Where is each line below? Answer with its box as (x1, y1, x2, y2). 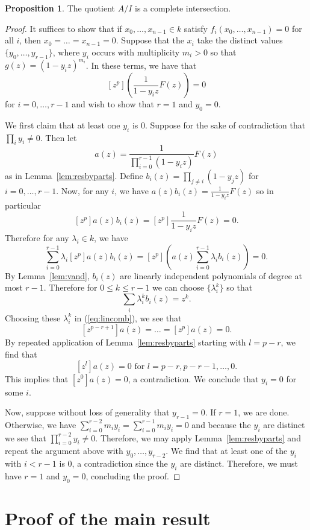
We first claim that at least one (5, 118, 120, 131)
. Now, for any (56, 184, 109, 197)
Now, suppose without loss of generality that (5, 406, 170, 418)
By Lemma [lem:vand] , (5, 269, 90, 282)
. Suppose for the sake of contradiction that (144, 118, 306, 131)
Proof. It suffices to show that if (5, 22, 122, 34)
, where (52, 45, 80, 58)
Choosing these (5, 311, 61, 324)
